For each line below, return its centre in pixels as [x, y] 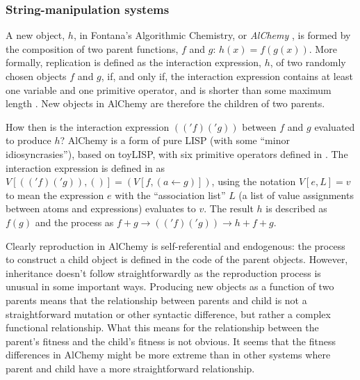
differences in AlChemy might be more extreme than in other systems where [168, 355]
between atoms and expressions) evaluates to [101, 208]
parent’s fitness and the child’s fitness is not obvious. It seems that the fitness [171, 341]
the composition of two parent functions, [92, 48]
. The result [229, 208]
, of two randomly [308, 62]
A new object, [35, 35]
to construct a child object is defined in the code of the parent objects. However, [177, 259]
